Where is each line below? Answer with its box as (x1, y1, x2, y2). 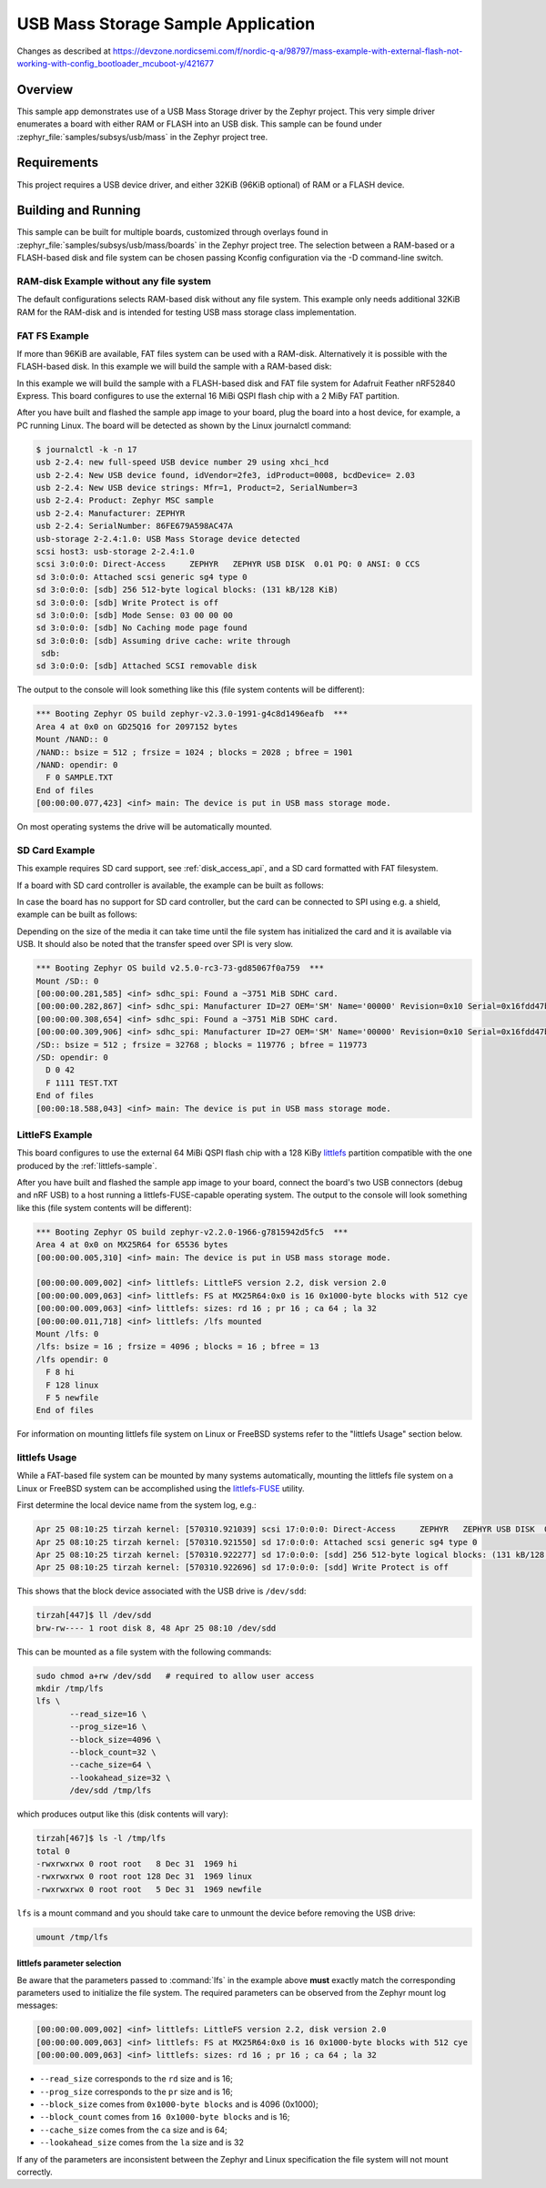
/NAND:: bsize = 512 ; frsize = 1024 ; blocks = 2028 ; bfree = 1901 (35, 747, 353, 758)
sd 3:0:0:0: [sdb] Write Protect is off (35, 597, 218, 607)
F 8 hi (45, 1367, 76, 1378)
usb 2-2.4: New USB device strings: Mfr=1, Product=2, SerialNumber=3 (35, 483, 359, 493)
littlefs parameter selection (16, 1958, 122, 1969)
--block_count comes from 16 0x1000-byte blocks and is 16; (39, 2112, 290, 2122)
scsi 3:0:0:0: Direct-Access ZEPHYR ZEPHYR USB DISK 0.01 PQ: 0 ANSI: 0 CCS (35, 559, 420, 569)
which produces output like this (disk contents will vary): (16, 1808, 229, 1820)
